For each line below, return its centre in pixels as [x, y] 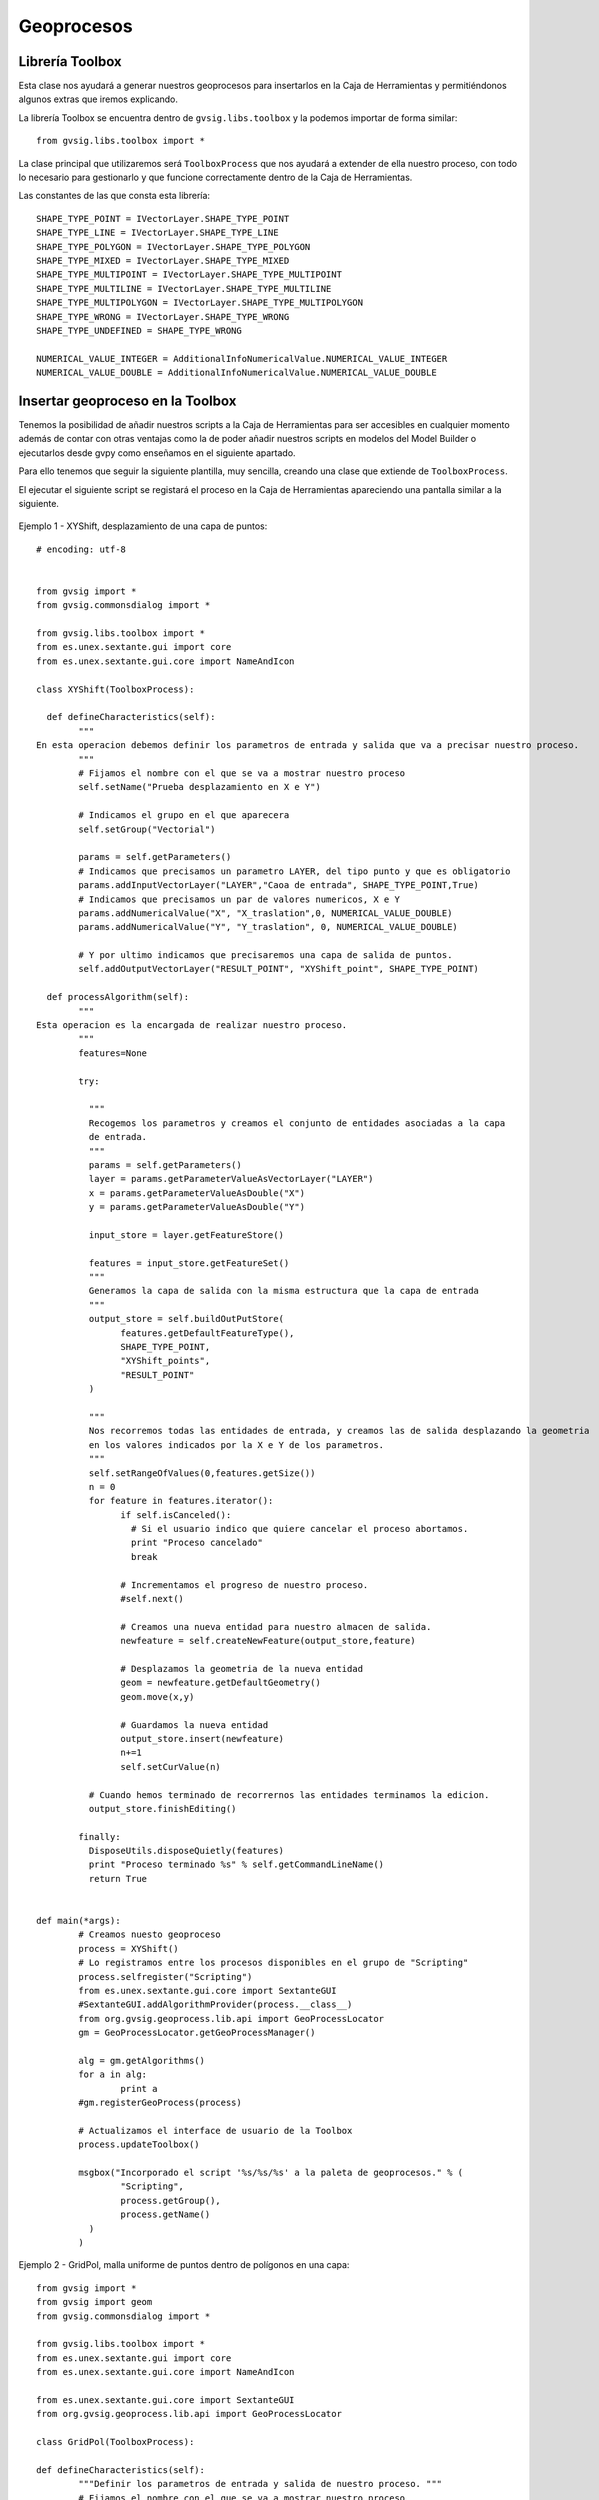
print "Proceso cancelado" [197, 1543]
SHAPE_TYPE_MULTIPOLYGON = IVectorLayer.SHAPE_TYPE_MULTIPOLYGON [200, 303]
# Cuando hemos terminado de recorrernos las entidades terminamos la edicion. [289, 1794]
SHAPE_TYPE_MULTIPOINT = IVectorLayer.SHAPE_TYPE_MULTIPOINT [189, 274]
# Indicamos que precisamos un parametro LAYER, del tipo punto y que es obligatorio [294, 871]
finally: [99, 1836]
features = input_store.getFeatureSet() [189, 1263]
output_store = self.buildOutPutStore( [186, 1319]
